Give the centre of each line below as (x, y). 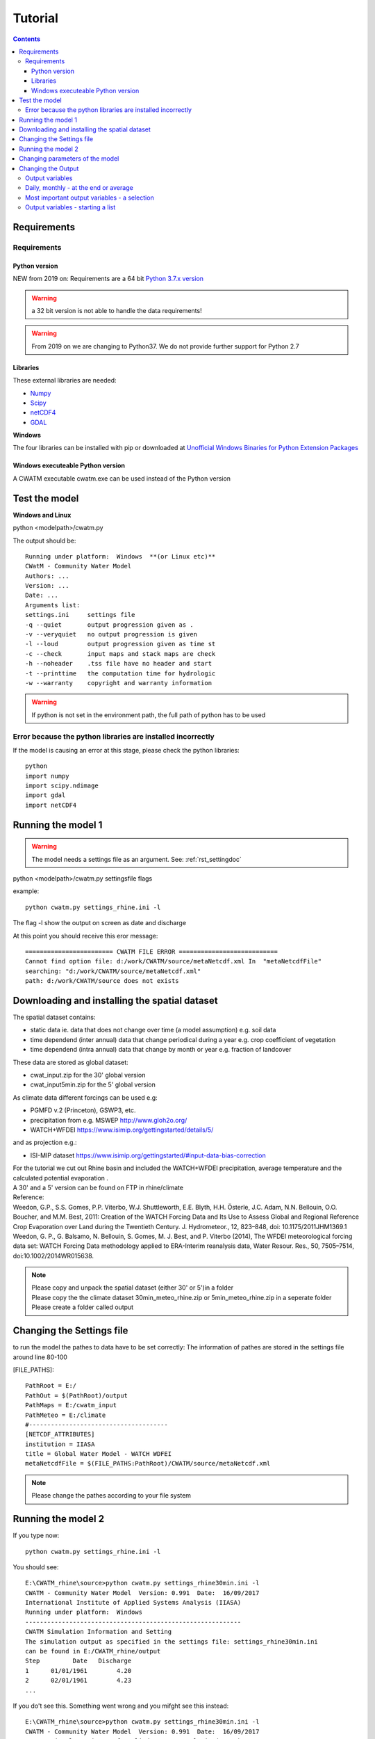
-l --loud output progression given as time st (120, 644)
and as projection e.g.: (45, 1143)
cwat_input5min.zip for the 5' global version (93, 1084)
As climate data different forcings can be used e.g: (85, 1097)
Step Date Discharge (78, 1661)
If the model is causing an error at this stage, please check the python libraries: (126, 750)
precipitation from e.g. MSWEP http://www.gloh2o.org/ (109, 1120)
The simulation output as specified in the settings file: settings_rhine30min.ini (172, 1641)
